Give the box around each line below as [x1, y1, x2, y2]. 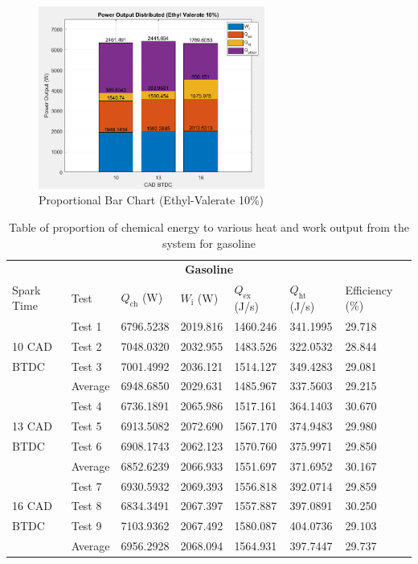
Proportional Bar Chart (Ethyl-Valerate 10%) [39, 191, 264, 208]
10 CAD [12, 337, 52, 354]
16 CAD [12, 497, 52, 514]
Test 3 [71, 357, 102, 374]
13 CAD [12, 418, 52, 434]
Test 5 [71, 418, 102, 434]
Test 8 [71, 497, 102, 514]
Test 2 [71, 337, 102, 354]
